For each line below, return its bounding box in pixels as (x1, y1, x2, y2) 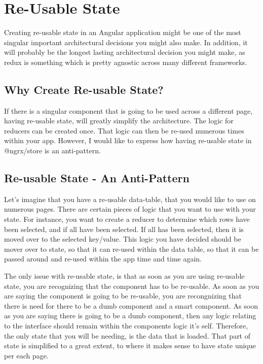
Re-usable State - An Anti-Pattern (4, 170, 190, 186)
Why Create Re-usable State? (4, 81, 164, 97)
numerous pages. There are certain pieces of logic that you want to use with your (4, 204, 256, 214)
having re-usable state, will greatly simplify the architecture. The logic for (4, 115, 234, 126)
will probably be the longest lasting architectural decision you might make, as (4, 47, 245, 57)
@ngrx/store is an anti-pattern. (4, 145, 101, 156)
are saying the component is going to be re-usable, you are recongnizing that (4, 290, 242, 301)
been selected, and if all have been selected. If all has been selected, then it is (4, 223, 244, 234)
